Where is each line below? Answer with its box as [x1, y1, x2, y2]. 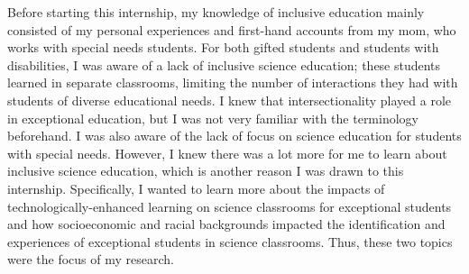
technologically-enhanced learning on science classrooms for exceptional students [7, 196, 452, 215]
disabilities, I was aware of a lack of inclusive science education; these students [7, 55, 441, 74]
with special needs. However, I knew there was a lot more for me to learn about [7, 143, 447, 162]
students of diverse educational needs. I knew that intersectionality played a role [7, 90, 452, 109]
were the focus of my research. [7, 250, 174, 269]
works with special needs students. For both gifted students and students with [7, 38, 439, 57]
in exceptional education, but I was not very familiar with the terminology [7, 108, 418, 127]
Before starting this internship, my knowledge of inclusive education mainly [7, 3, 425, 21]
